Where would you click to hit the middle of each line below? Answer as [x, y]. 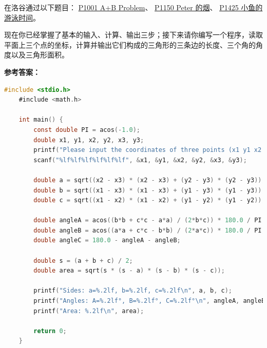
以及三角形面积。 [40, 55]
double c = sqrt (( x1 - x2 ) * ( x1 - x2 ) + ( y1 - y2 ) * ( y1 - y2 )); [149, 200]
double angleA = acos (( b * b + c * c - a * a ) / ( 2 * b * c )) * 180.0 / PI [148, 220]
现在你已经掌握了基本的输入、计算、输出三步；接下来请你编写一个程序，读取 [133, 35]
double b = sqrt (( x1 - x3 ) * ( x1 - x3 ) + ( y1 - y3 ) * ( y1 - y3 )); [149, 190]
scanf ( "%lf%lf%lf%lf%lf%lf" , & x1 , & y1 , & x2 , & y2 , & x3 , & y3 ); [140, 160]
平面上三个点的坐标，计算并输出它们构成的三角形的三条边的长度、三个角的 [130, 44]
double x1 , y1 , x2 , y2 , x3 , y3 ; [89, 140]
